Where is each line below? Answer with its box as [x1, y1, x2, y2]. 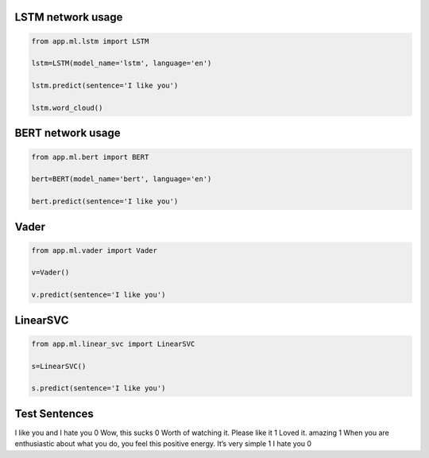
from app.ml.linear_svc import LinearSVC [31, 339, 195, 348]
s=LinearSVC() [31, 362, 87, 371]
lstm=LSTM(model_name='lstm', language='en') [31, 59, 212, 68]
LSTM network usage [14, 10, 123, 24]
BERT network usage [14, 126, 121, 140]
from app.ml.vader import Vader [31, 246, 158, 254]
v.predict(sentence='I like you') [31, 290, 166, 300]
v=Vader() [31, 268, 70, 278]
